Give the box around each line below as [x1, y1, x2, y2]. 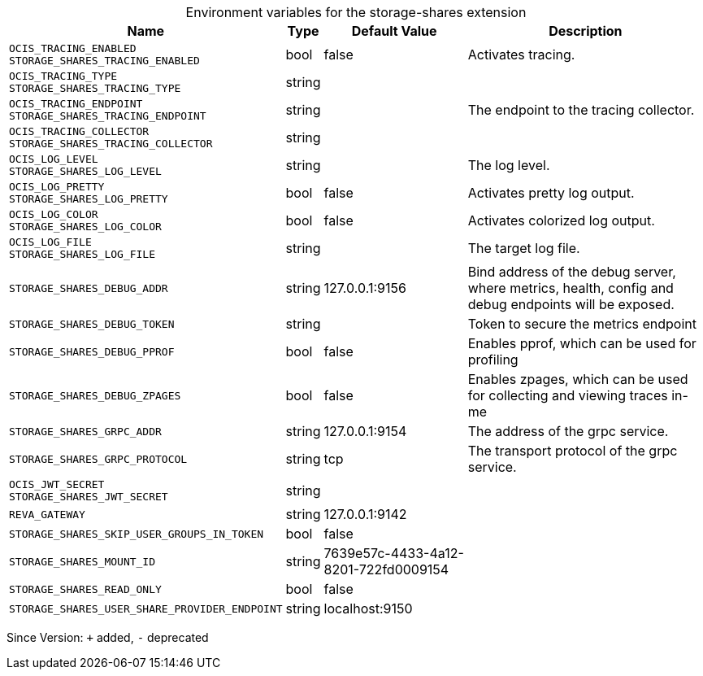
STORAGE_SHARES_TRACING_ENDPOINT [9, 110, 206, 122]
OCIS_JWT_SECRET [9, 478, 105, 491]
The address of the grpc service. [467, 423, 669, 439]
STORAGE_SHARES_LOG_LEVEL [9, 165, 162, 177]
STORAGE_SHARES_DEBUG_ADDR [9, 281, 168, 294]
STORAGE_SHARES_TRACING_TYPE [9, 82, 181, 94]
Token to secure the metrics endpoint [467, 316, 696, 332]
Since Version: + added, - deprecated [7, 630, 209, 644]
